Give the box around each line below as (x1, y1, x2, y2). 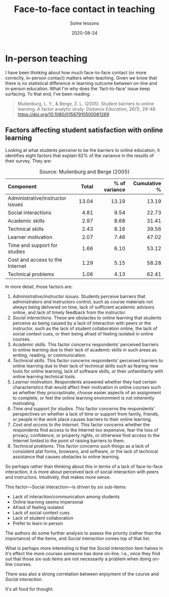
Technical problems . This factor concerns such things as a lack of (12, 443, 149, 449)
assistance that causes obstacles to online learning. (12, 454, 120, 460)
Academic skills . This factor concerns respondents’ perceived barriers (12, 341, 159, 348)
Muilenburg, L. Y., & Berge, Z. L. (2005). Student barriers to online (17, 101, 154, 107)
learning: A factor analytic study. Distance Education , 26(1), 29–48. (17, 106, 157, 112)
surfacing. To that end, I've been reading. (5, 91, 91, 97)
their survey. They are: (5, 157, 52, 164)
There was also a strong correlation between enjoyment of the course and (5, 571, 159, 577)
